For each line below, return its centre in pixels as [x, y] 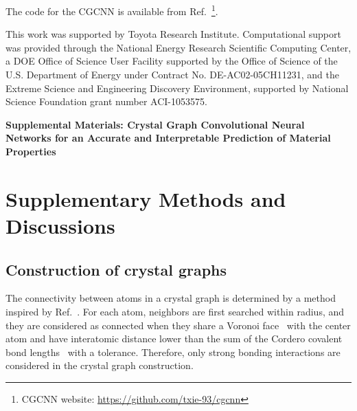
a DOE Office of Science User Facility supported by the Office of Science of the [172, 61]
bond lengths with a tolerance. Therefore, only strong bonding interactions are [173, 352]
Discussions [60, 225]
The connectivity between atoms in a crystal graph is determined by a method [171, 298]
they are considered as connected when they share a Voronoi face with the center [178, 325]
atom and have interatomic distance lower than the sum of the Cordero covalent [174, 338]
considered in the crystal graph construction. [100, 365]
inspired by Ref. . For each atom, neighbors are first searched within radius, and [175, 311]
